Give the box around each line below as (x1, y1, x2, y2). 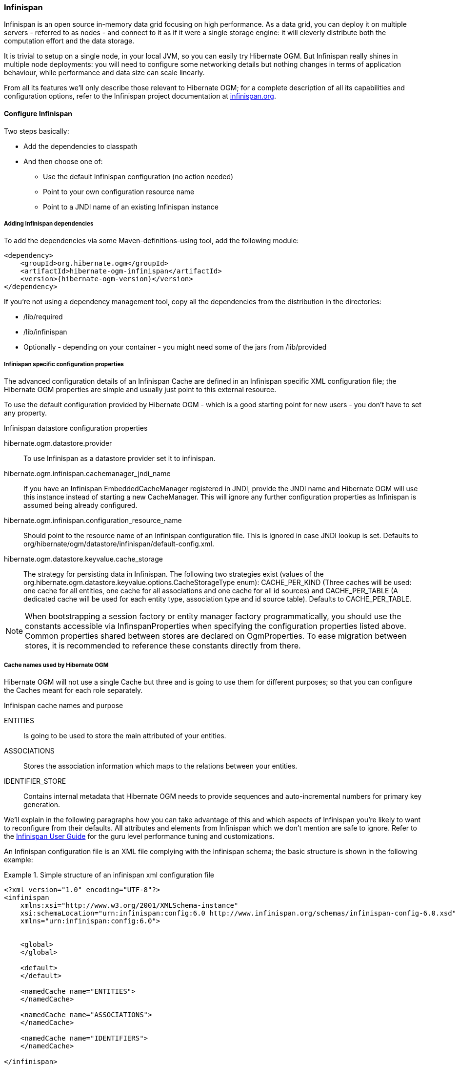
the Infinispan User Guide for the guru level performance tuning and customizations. (4, 832, 275, 840)
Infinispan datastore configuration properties (4, 424, 148, 433)
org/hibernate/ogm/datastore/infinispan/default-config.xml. (23, 540, 214, 548)
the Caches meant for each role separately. (4, 686, 143, 694)
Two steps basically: (4, 126, 69, 135)
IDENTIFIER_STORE (4, 776, 66, 785)
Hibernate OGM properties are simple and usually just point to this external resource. (4, 385, 277, 394)
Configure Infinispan (4, 109, 72, 118)
